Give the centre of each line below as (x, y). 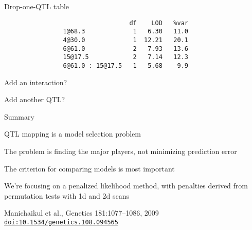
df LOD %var (159, 23)
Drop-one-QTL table (37, 6)
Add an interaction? (36, 82)
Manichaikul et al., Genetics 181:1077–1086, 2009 (82, 213)
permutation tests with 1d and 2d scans (67, 195)
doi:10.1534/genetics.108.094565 (61, 222)
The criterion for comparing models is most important (89, 168)
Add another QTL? (35, 99)
